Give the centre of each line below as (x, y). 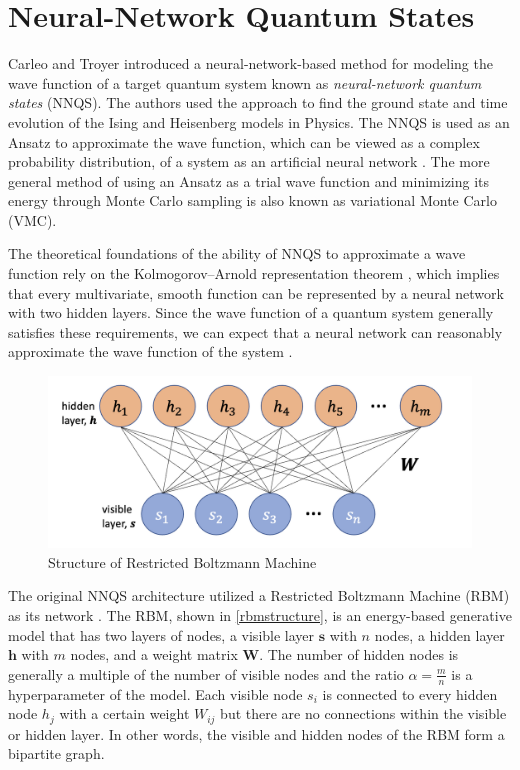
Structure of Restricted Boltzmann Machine (182, 561)
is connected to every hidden (410, 693)
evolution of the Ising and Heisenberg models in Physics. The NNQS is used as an (259, 121)
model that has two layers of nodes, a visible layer (161, 634)
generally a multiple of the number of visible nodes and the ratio (206, 673)
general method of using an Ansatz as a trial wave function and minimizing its (249, 180)
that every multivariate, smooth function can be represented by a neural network (256, 292)
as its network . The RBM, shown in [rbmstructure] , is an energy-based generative (260, 615)
